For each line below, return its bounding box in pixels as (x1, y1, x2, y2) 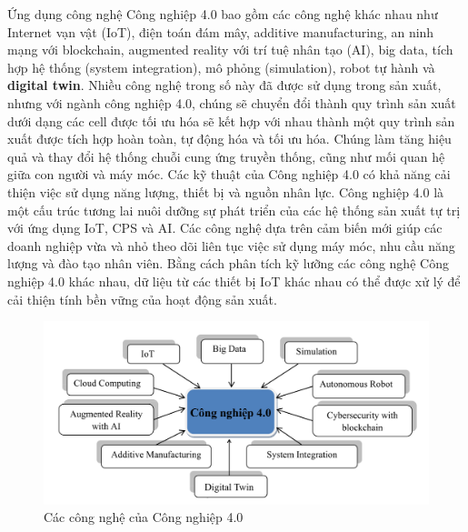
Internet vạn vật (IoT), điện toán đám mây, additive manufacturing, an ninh (7, 22, 434, 41)
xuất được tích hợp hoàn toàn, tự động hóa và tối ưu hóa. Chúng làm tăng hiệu (7, 129, 452, 148)
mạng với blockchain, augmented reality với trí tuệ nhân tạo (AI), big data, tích (7, 40, 453, 59)
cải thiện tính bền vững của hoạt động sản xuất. (7, 289, 277, 308)
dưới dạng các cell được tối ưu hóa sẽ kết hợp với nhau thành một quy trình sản (7, 111, 455, 130)
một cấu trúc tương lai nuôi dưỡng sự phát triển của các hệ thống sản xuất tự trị (7, 200, 461, 219)
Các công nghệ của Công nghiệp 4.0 (44, 507, 244, 527)
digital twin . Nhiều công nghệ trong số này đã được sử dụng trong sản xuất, (7, 75, 442, 95)
